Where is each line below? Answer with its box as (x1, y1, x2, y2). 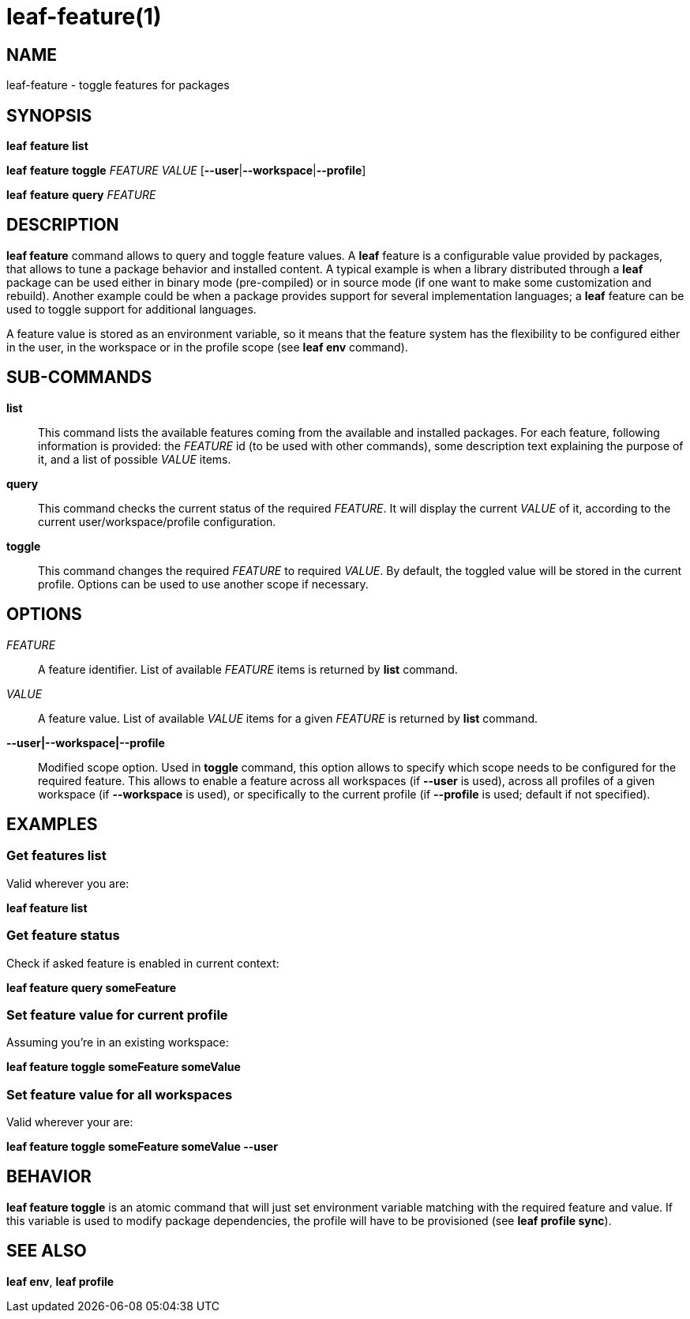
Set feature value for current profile (6, 1006, 228, 1023)
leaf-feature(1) (6, 3, 162, 30)
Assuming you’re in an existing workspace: (6, 1035, 229, 1050)
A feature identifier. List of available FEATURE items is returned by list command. (38, 662, 458, 676)
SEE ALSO (6, 1241, 87, 1261)
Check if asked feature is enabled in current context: (6, 956, 279, 970)
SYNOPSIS (6, 105, 92, 126)
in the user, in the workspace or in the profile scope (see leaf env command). (6, 340, 408, 354)
